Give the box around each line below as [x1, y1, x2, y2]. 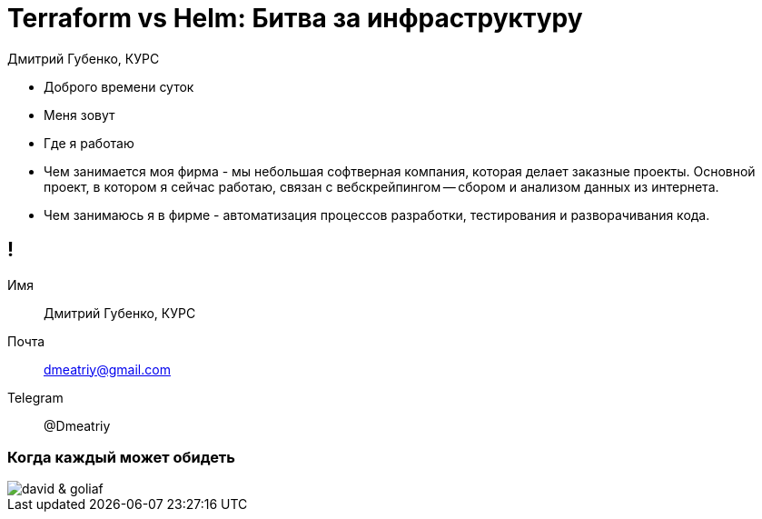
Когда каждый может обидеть [7, 447, 235, 466]
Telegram [7, 389, 64, 405]
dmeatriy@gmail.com [44, 361, 171, 377]
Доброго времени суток [44, 78, 194, 95]
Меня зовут [44, 106, 115, 123]
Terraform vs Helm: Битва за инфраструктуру [7, 3, 583, 34]
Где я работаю [44, 135, 134, 151]
